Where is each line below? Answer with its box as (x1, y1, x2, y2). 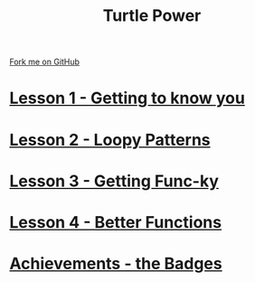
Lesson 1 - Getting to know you (9, 88, 246, 108)
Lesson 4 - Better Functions (9, 211, 222, 232)
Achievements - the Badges (9, 254, 223, 274)
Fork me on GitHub (9, 56, 80, 68)
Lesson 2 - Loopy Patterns (9, 129, 211, 150)
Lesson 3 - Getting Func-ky (9, 171, 220, 191)
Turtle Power (102, 5, 202, 26)
